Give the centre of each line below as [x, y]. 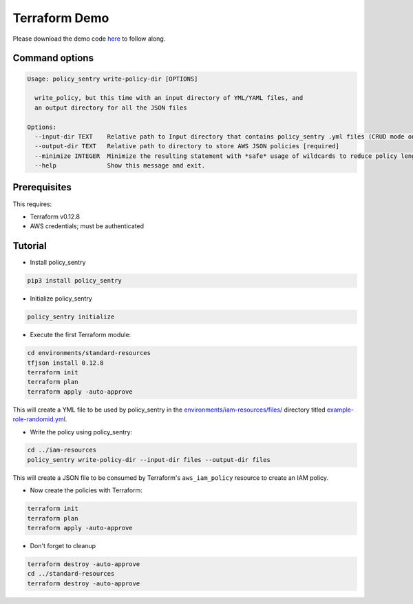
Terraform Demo [61, 18]
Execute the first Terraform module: [81, 335]
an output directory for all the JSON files [111, 108]
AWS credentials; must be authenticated [87, 226]
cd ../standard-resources [71, 574]
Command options [53, 58]
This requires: [32, 204]
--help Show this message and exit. [120, 166]
